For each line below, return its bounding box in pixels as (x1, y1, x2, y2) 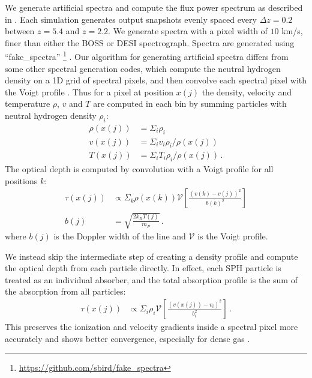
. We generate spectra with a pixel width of (108, 25, 268, 37)
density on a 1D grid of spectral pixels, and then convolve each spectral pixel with (5, 74, 307, 86)
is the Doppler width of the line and (53, 230, 186, 242)
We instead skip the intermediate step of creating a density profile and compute (5, 250, 298, 262)
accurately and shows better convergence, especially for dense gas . (5, 332, 250, 344)
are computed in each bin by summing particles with (93, 97, 287, 110)
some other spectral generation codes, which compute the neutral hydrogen (5, 62, 281, 74)
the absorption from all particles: (5, 285, 126, 298)
